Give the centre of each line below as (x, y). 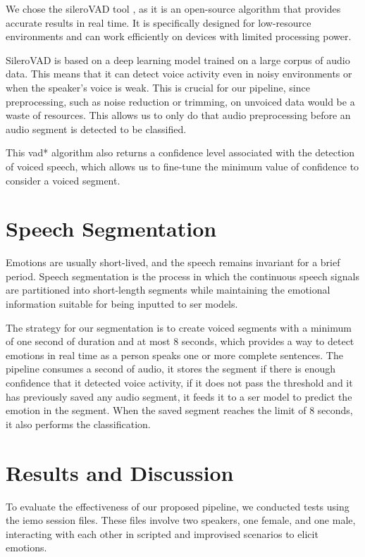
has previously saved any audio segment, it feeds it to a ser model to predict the (179, 396)
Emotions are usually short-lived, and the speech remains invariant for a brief (173, 262)
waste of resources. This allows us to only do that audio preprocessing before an (178, 115)
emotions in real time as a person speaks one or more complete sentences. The (174, 355)
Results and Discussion (120, 472)
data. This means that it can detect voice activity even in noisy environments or (179, 74)
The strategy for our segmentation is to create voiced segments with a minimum (179, 327)
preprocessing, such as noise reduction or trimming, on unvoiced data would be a (180, 101)
